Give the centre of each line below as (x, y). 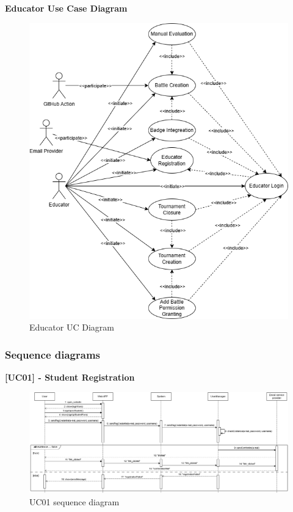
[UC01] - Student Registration (70, 377)
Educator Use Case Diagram (66, 8)
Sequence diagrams (53, 354)
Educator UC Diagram (72, 327)
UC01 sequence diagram (74, 501)
